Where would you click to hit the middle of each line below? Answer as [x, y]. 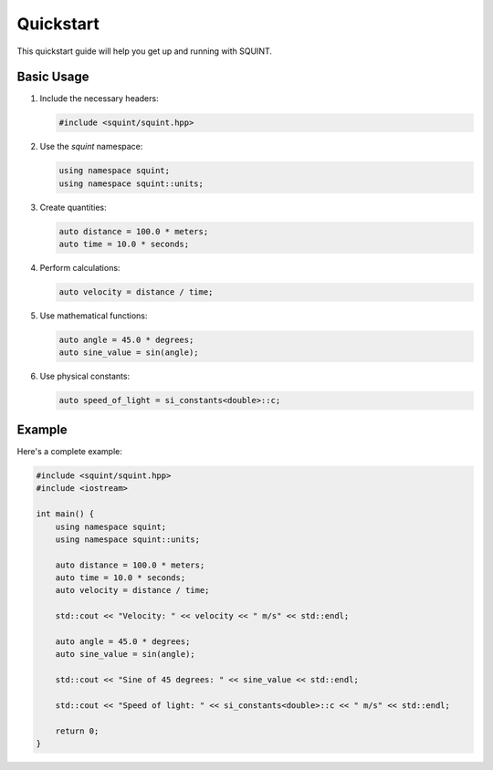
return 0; [77, 731]
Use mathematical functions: [94, 316]
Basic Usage [53, 77]
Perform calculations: [80, 268]
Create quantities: [73, 207]
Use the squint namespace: [91, 147]
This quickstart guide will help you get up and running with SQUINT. [145, 51]
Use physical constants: [85, 376]
